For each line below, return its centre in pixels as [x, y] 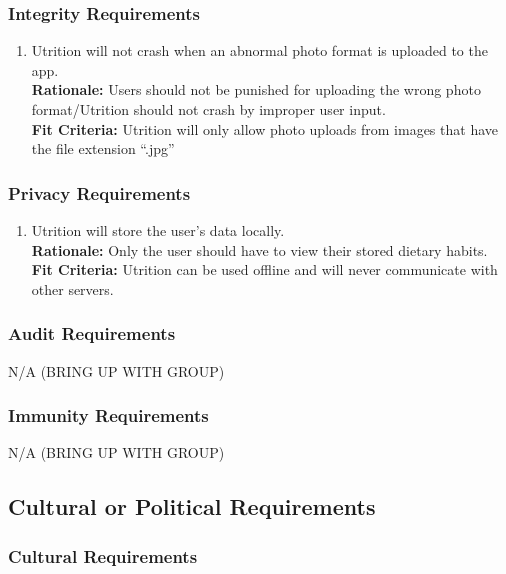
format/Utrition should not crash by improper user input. [208, 109]
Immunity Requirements [108, 415]
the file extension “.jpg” [103, 148]
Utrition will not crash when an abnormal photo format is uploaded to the [259, 50]
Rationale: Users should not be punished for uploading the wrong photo [256, 89]
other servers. [72, 288]
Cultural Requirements [103, 555]
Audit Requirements [92, 333]
